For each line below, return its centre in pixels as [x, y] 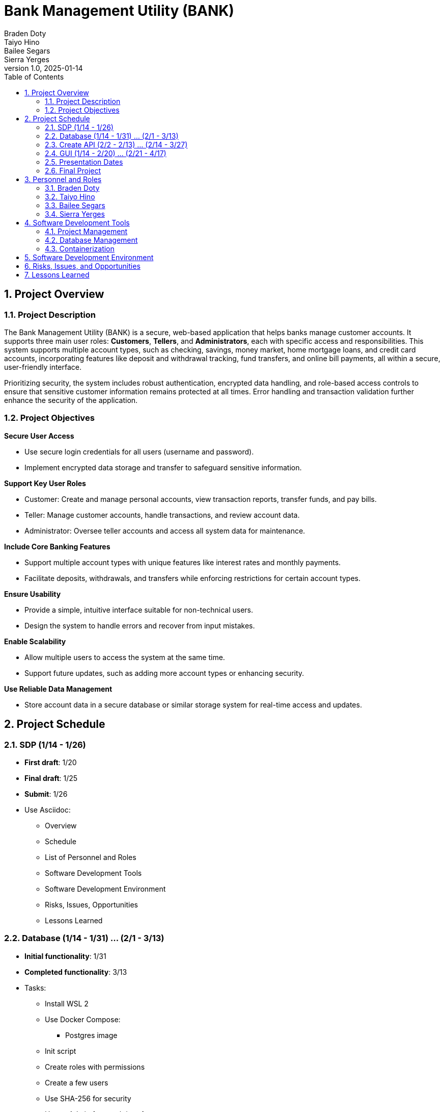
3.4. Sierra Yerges [75, 214]
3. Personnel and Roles [63, 179]
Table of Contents [34, 77]
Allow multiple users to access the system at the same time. [125, 657]
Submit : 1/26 [46, 794]
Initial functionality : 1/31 [65, 956]
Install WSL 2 [67, 1003]
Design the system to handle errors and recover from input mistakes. [140, 625]
